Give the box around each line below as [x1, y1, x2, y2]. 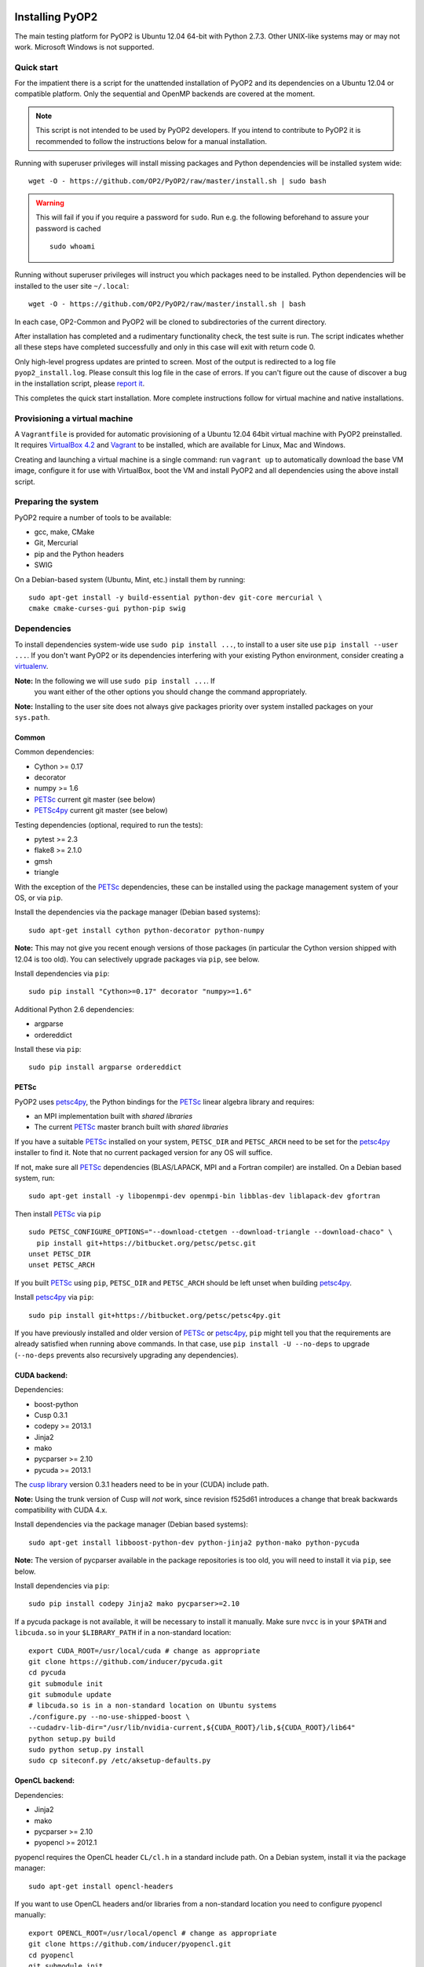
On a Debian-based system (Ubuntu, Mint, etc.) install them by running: [14, 574, 246, 584]
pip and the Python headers [34, 549, 125, 559]
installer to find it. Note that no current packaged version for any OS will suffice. [14, 1148, 273, 1157]
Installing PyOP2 [14, 10, 98, 24]
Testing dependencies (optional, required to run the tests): [14, 820, 203, 829]
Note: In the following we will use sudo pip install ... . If [14, 676, 215, 685]
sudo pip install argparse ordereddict [28, 1063, 182, 1072]
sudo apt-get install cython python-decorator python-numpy [28, 925, 265, 935]
